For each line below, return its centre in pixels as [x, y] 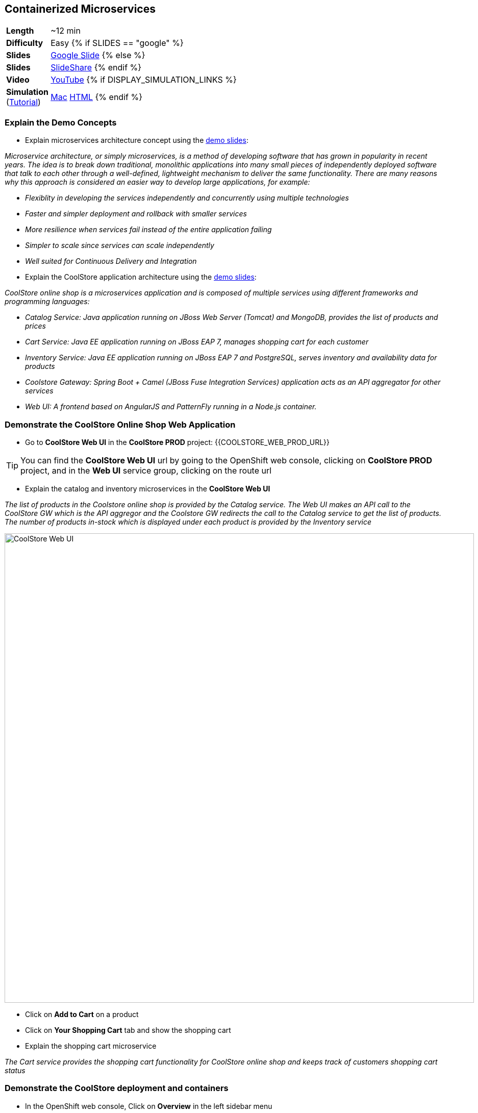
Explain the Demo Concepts [61, 122]
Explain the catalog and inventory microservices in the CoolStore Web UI [148, 488]
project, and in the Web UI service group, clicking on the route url [146, 470]
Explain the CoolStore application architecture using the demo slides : [141, 277]
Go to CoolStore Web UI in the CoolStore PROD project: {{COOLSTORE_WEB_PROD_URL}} [178, 442]
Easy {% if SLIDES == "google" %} [117, 43]
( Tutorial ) [23, 102]
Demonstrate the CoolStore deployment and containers [117, 1088]
